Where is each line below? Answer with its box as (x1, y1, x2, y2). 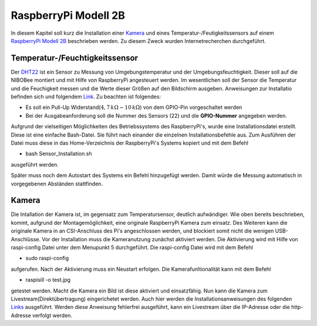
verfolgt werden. (32, 312, 73, 319)
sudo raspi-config (25, 255, 69, 262)
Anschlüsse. (11, 235, 41, 242)
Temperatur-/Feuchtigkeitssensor (11, 53, 138, 63)
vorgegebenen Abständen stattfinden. (11, 180, 103, 187)
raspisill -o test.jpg (25, 277, 70, 284)
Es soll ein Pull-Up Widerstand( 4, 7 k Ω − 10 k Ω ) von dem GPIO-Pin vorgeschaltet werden (25, 104, 242, 111)
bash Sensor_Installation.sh (25, 150, 92, 157)
